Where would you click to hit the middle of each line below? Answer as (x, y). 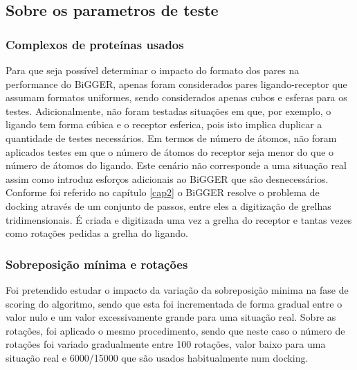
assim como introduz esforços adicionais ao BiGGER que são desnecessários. (167, 178)
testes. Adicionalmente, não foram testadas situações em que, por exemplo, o (168, 111)
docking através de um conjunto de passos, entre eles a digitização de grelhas (168, 205)
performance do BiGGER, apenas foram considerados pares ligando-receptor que (176, 83)
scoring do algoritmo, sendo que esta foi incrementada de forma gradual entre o (174, 303)
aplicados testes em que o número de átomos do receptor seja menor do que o (170, 151)
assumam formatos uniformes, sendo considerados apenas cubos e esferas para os (176, 97)
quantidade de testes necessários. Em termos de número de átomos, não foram (171, 138)
